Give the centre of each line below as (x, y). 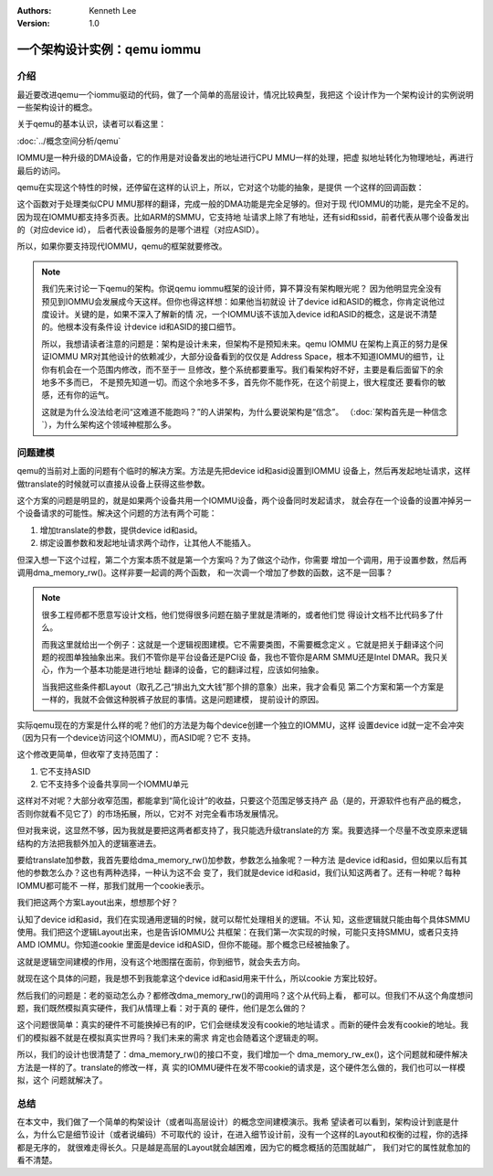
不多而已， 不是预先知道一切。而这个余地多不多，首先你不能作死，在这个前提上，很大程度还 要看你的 (247, 382)
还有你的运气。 (85, 395)
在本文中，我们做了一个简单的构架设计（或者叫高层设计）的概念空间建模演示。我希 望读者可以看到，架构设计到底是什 (238, 1122)
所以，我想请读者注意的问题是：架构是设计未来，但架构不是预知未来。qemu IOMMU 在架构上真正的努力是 (241, 344)
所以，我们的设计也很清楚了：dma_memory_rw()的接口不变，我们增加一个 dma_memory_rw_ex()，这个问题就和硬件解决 (242, 1054)
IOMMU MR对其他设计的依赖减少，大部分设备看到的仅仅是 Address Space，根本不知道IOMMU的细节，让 (247, 357)
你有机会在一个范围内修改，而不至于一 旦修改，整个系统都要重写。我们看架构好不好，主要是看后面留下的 (238, 369)
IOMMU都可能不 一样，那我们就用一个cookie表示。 (113, 885)
